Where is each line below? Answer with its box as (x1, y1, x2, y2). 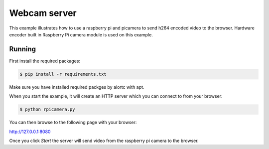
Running (9, 45, 36, 53)
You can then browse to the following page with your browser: (9, 120, 137, 126)
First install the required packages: (9, 58, 81, 64)
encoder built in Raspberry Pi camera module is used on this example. (9, 31, 153, 37)
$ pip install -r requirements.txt (19, 71, 107, 77)
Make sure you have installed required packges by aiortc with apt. (9, 84, 144, 90)
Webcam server (9, 7, 77, 18)
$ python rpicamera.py (19, 107, 75, 112)
